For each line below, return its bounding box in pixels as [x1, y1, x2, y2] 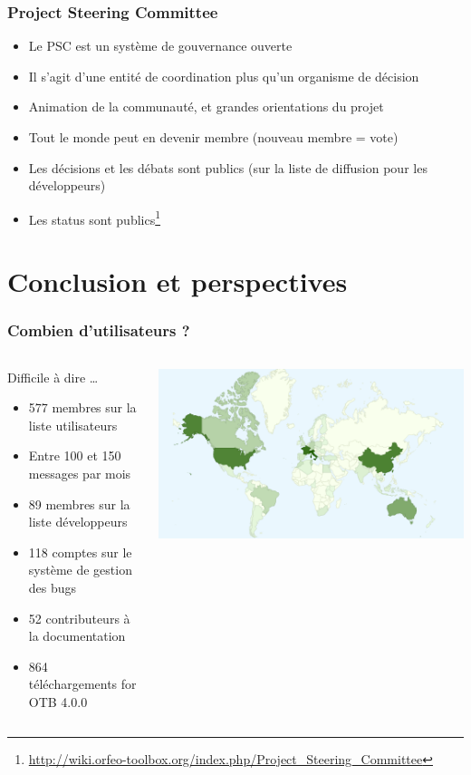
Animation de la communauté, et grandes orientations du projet [28, 97, 384, 116]
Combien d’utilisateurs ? [7, 319, 190, 342]
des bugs [28, 577, 77, 596]
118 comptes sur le [28, 542, 132, 561]
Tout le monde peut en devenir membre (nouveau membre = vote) [28, 128, 399, 146]
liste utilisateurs [28, 415, 118, 434]
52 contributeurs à [28, 608, 130, 627]
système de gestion [28, 560, 132, 579]
